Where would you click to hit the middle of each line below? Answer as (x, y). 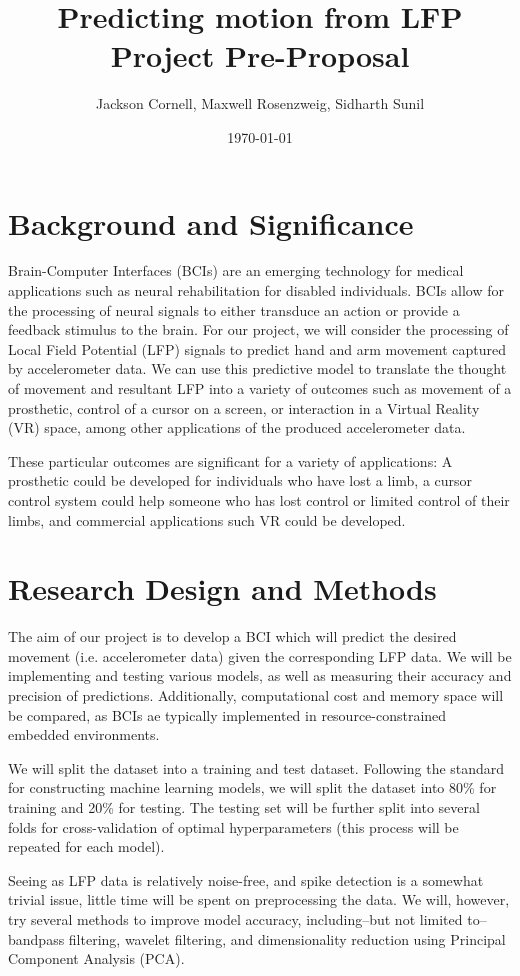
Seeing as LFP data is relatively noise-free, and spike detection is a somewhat (246, 879)
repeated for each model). (86, 846)
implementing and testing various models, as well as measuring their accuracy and (260, 675)
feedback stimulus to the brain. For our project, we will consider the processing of (258, 329)
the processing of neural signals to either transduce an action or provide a (234, 309)
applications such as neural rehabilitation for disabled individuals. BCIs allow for (256, 290)
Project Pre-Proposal (260, 55)
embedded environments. (84, 734)
